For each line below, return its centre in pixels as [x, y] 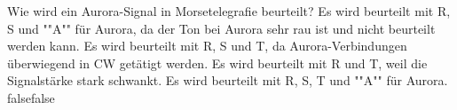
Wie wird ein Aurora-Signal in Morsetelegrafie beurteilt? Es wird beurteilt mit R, [229, 11]
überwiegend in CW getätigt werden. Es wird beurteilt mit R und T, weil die [217, 63]
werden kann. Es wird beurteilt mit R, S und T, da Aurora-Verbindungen [207, 46]
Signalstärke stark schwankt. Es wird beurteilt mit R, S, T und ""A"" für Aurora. [228, 80]
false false [31, 97]
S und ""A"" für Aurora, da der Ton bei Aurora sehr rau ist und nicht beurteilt [221, 28]
